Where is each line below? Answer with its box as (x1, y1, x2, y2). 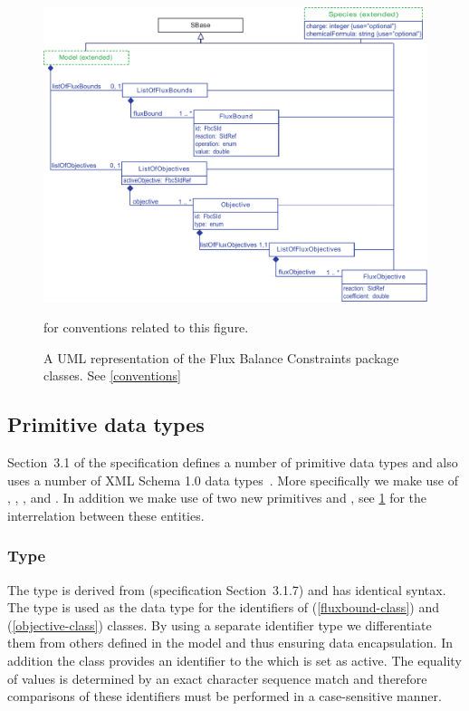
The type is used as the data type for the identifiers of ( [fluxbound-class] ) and (7, 598, 439, 617)
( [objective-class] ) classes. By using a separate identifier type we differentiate (7, 615, 432, 634)
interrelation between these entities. (7, 505, 205, 524)
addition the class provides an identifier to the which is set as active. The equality (7, 651, 462, 669)
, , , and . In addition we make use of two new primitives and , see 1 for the (7, 488, 427, 507)
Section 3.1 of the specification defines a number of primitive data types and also (7, 453, 458, 472)
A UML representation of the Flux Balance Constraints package (43, 348, 399, 367)
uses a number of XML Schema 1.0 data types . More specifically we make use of (7, 470, 458, 489)
